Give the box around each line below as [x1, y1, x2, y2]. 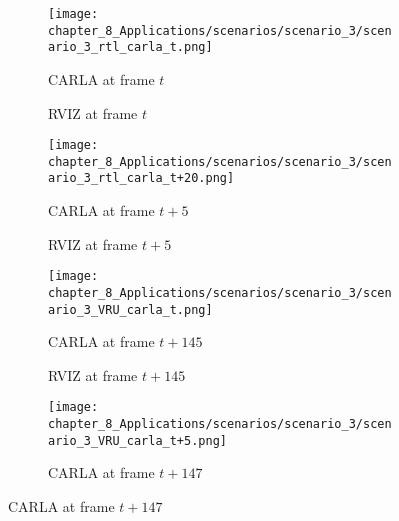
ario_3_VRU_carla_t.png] [48, 302, 213, 317]
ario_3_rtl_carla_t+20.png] [48, 171, 235, 186]
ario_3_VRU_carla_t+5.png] [48, 433, 227, 448]
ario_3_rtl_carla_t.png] [48, 40, 213, 55]
